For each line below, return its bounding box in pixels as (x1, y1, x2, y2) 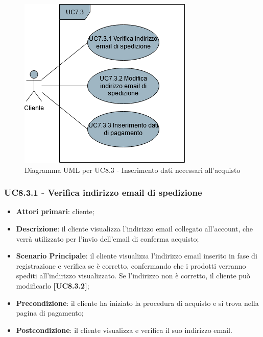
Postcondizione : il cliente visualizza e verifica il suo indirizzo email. (16, 324, 232, 335)
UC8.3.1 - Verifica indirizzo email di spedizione (4, 186, 202, 199)
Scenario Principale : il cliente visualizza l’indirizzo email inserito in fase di (16, 250, 257, 261)
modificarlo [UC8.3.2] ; (16, 280, 89, 291)
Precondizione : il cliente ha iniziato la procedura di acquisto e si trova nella (16, 297, 259, 308)
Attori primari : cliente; (16, 206, 94, 217)
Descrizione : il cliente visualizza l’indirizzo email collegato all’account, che (16, 223, 253, 234)
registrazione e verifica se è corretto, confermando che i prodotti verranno (16, 260, 246, 271)
